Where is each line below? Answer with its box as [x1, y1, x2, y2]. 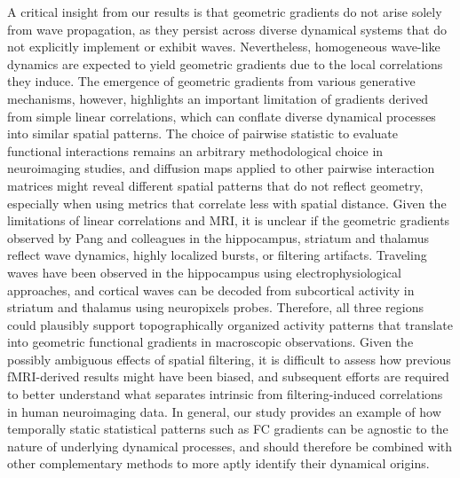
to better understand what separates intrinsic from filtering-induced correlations [7, 385, 443, 404]
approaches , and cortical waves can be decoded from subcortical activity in [7, 280, 415, 299]
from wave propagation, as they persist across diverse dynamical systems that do [7, 20, 448, 38]
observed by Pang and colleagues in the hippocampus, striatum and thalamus [7, 228, 430, 247]
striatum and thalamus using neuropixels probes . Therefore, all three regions [7, 298, 424, 317]
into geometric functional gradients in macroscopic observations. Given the [7, 333, 414, 351]
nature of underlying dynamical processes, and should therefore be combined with [7, 436, 453, 455]
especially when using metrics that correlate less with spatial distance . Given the [7, 193, 447, 212]
